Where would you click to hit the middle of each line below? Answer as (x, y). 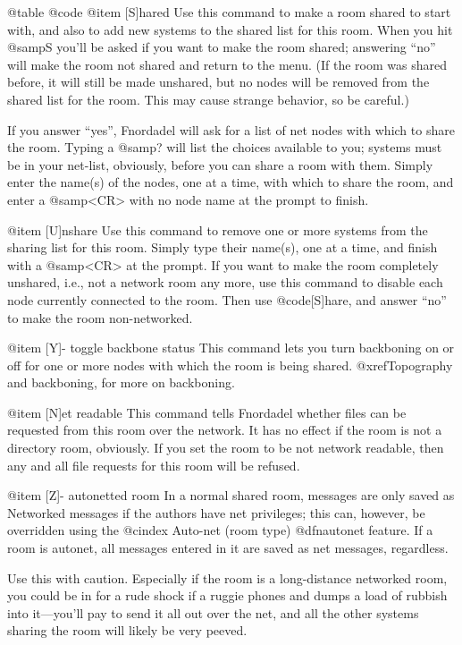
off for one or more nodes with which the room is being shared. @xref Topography (230, 365)
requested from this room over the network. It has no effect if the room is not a (225, 430)
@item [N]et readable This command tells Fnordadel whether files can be (207, 412)
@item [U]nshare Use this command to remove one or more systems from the (218, 229)
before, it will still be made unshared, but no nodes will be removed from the (218, 82)
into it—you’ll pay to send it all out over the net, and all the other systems (213, 612)
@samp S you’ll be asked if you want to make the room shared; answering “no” (222, 47)
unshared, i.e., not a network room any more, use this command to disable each (225, 282)
